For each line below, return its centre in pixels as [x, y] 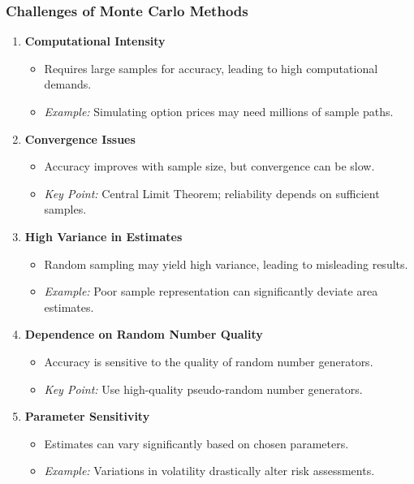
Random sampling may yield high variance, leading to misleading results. [226, 264]
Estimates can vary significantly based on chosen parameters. [196, 443]
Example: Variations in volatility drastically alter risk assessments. [209, 471]
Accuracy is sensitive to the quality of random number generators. [209, 361]
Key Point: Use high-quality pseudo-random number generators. [203, 389]
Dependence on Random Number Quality [144, 334]
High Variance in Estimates [103, 236]
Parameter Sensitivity [87, 416]
